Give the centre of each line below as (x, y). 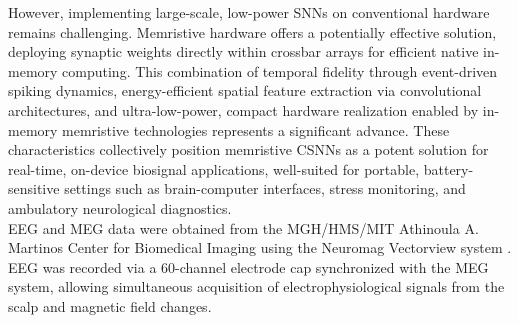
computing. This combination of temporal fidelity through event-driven (280, 70)
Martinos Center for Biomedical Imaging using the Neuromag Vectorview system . (260, 247)
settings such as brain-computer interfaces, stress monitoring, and (265, 188)
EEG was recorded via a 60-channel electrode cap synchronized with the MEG (248, 266)
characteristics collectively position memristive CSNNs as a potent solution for (248, 149)
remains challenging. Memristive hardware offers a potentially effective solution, (252, 31)
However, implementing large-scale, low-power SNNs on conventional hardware (249, 12)
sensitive (34, 188)
